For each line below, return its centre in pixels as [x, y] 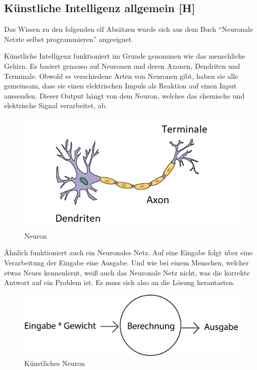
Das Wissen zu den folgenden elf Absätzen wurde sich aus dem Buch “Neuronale [129, 29]
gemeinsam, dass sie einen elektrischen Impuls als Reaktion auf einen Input [120, 86]
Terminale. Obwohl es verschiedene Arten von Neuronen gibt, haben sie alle [121, 76]
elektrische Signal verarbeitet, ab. [56, 105]
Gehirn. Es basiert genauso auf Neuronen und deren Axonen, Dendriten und [122, 65]
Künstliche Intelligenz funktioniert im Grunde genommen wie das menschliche [125, 56]
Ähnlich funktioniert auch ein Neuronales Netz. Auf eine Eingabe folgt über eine [128, 252]
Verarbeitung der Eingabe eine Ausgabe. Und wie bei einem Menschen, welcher [126, 263]
